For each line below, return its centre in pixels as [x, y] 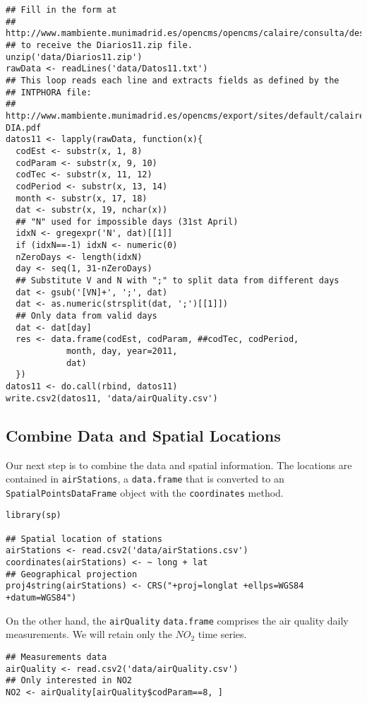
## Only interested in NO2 [69, 681]
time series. [222, 634]
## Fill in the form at [61, 10]
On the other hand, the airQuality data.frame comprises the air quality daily [177, 620]
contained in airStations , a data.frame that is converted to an [145, 479]
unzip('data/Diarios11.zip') [74, 57]
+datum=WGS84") [41, 598]
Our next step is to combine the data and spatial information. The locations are [179, 465]
